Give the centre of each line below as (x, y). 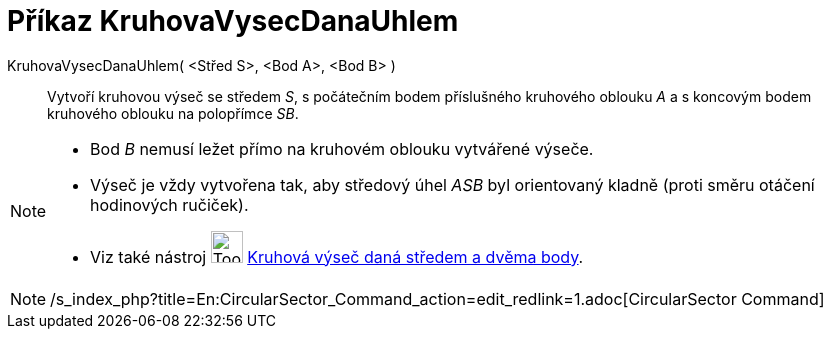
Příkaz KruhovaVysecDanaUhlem (233, 21)
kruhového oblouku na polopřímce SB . (173, 113)
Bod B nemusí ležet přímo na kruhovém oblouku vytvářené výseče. (342, 148)
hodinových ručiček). (169, 204)
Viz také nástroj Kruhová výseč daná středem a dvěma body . (337, 256)
